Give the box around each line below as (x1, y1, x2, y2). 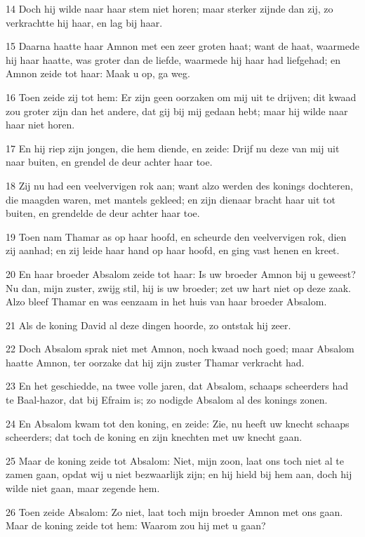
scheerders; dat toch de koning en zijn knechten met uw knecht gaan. (6, 430, 303, 444)
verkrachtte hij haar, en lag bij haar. (6, 15, 163, 29)
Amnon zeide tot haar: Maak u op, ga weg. (6, 66, 190, 81)
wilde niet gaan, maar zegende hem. (6, 481, 160, 496)
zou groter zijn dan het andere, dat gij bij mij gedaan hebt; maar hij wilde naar (6, 103, 348, 118)
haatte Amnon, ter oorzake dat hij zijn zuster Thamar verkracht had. (6, 354, 305, 369)
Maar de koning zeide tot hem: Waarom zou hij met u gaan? (6, 518, 266, 533)
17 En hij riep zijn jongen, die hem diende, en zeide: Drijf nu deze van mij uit (6, 140, 340, 155)
